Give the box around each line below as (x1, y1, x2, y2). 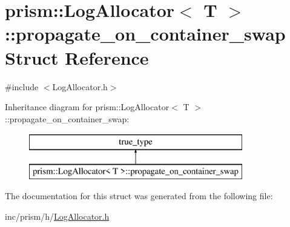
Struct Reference (5, 45, 149, 70)
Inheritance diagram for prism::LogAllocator (5, 100, 170, 113)
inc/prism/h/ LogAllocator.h (5, 210, 110, 223)
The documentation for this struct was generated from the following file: (5, 189, 273, 202)
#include (5, 80, 39, 93)
